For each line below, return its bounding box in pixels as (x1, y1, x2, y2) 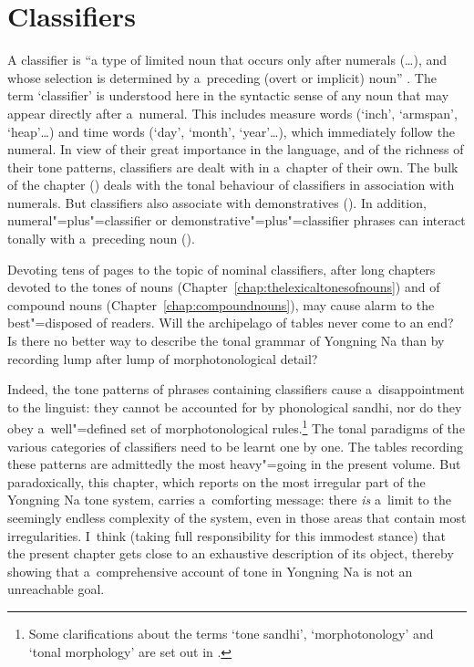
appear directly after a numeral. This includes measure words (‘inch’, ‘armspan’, (7, 103, 458, 122)
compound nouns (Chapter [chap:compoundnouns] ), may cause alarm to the (7, 295, 435, 314)
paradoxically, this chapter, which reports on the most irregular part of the (7, 472, 426, 491)
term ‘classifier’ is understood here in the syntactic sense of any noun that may (7, 86, 449, 105)
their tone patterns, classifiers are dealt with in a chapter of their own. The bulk (7, 157, 459, 176)
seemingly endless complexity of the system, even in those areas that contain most (7, 508, 467, 527)
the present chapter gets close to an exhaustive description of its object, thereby (7, 544, 454, 563)
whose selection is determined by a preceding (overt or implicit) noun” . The (7, 68, 437, 87)
